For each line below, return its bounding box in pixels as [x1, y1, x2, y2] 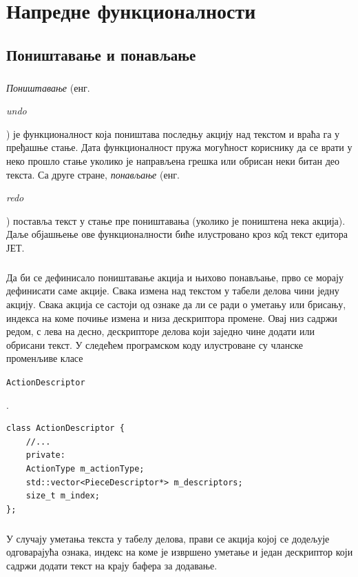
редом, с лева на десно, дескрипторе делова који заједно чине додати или [6, 324, 315, 338]
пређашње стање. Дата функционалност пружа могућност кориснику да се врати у [6, 140, 352, 154]
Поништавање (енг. [6, 80, 90, 94]
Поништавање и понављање [6, 43, 196, 65]
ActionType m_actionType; [25, 464, 145, 474]
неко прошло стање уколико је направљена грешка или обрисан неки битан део [6, 153, 340, 168]
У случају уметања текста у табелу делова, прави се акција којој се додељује [6, 531, 330, 545]
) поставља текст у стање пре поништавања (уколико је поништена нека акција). [6, 213, 346, 227]
